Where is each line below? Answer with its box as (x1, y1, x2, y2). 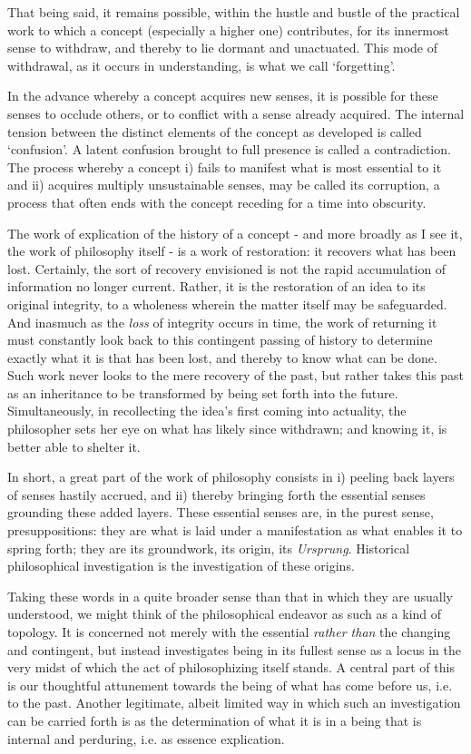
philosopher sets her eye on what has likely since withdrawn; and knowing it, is (7, 419, 447, 438)
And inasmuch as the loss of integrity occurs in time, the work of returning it (7, 312, 437, 331)
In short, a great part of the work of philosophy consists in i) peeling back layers (7, 467, 455, 486)
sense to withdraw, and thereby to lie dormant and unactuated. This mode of (7, 38, 438, 57)
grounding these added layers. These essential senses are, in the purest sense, (7, 503, 434, 522)
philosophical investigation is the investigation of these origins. (7, 556, 355, 575)
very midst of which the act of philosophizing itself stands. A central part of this (7, 658, 455, 677)
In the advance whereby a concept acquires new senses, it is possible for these (7, 86, 438, 105)
